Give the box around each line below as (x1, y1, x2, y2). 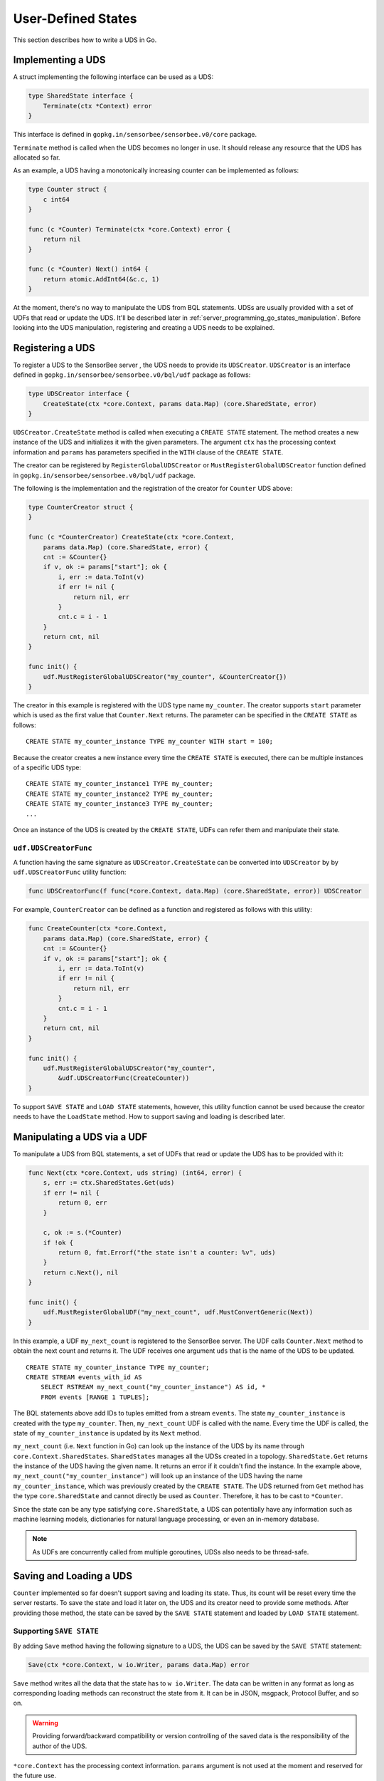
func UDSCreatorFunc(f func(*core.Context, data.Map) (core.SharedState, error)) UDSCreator (28, 887, 362, 895)
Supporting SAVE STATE (13, 1626, 99, 1636)
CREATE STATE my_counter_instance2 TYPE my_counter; (26, 789, 213, 798)
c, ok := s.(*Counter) (43, 1229, 122, 1237)
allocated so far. (13, 153, 60, 162)
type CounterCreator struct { (28, 503, 134, 512)
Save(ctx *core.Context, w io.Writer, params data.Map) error (28, 1661, 250, 1668)
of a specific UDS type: (13, 763, 82, 772)
